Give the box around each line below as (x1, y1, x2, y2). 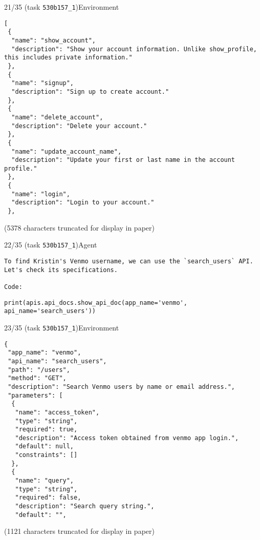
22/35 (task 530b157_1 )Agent (4, 239, 97, 250)
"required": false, (15, 494, 81, 502)
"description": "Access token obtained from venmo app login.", (15, 434, 239, 442)
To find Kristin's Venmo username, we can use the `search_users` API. (4, 258, 253, 265)
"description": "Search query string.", (15, 503, 155, 510)
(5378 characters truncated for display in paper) (4, 222, 155, 233)
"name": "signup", (11, 79, 74, 87)
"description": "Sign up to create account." (11, 88, 169, 95)
